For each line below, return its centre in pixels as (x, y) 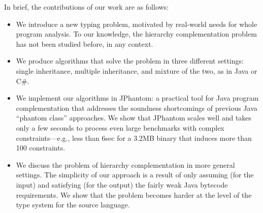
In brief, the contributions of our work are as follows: (87, 7)
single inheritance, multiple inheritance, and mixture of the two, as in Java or (137, 70)
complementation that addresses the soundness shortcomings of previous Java (137, 108)
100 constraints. (41, 148)
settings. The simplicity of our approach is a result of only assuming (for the (135, 175)
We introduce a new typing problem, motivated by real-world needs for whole (137, 24)
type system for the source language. (73, 205)
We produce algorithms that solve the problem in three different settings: (130, 61)
